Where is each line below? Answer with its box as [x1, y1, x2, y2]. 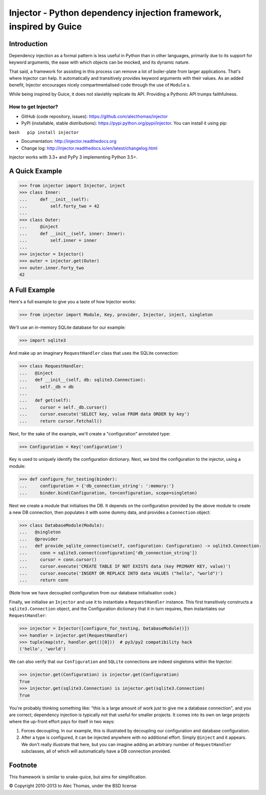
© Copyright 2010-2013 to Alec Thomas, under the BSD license [9, 783, 137, 789]
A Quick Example [9, 167, 62, 175]
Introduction [9, 40, 48, 48]
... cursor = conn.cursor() [19, 557, 97, 562]
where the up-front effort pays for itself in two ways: [9, 719, 115, 725]
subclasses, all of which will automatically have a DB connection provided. [21, 748, 171, 754]
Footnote [9, 761, 38, 769]
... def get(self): [19, 398, 71, 403]
